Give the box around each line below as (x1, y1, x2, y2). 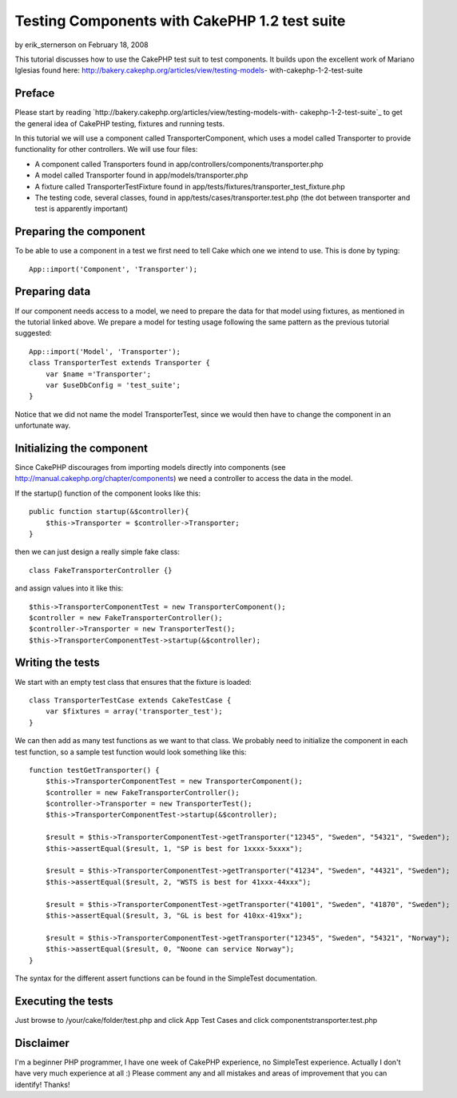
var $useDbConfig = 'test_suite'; (45, 380, 181, 389)
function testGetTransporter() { (29, 766, 160, 774)
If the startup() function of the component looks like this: (14, 488, 201, 498)
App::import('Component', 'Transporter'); (29, 265, 198, 273)
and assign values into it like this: (14, 583, 124, 593)
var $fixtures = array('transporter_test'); (45, 707, 223, 716)
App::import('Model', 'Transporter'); (29, 347, 181, 356)
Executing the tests (14, 994, 113, 1008)
